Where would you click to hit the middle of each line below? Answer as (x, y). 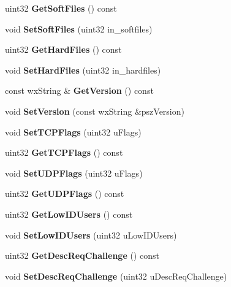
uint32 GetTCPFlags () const (64, 152)
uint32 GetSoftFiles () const (61, 8)
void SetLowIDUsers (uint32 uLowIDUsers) (91, 235)
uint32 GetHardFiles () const (63, 49)
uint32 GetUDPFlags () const (65, 193)
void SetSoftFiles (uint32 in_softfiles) (79, 29)
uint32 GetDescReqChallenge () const (82, 255)
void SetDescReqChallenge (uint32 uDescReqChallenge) (116, 276)
